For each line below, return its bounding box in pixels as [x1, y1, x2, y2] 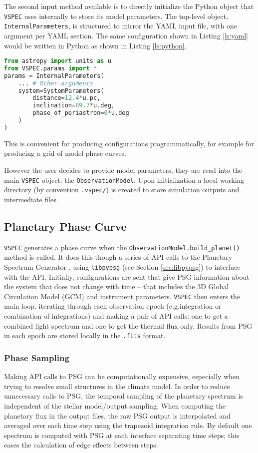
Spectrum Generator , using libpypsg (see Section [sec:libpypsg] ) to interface [4, 261, 241, 272]
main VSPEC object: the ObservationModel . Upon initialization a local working [4, 174, 245, 185]
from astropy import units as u [4, 57, 111, 65]
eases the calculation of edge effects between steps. [4, 440, 158, 450]
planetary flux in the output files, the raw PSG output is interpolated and [4, 410, 231, 421]
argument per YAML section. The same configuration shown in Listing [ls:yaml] [4, 30, 248, 40]
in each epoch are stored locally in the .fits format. [4, 330, 166, 341]
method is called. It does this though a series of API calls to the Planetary [4, 252, 233, 262]
